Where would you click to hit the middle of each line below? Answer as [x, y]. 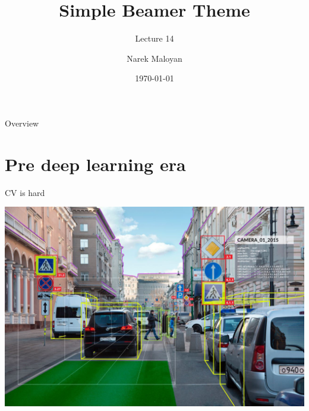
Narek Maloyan [154, 58]
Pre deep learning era [95, 164]
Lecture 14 [154, 38]
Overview [22, 123]
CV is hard [25, 192]
